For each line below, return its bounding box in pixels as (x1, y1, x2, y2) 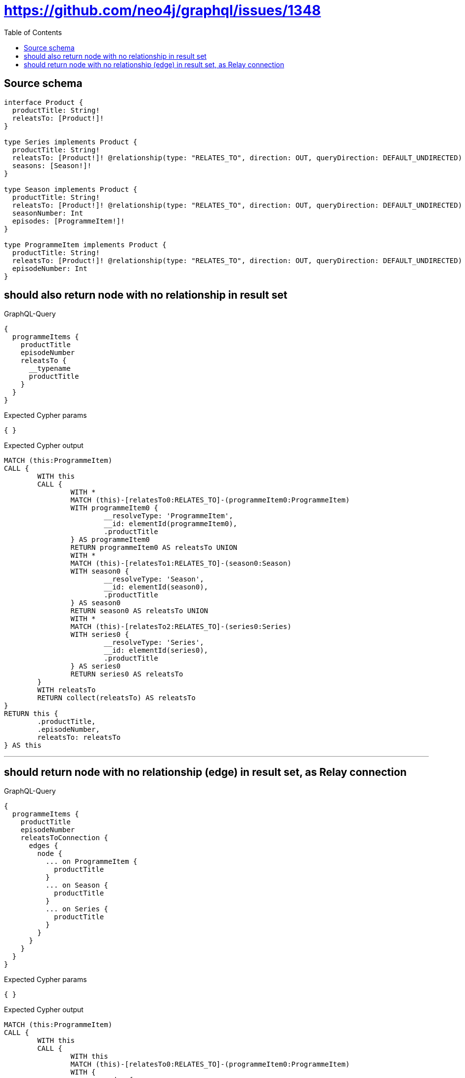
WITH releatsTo (37, 686, 96, 694)
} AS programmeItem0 (70, 536, 150, 544)
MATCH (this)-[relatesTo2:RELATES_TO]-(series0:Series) (70, 623, 292, 631)
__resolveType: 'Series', (104, 638, 204, 647)
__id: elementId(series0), (104, 646, 209, 655)
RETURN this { (4, 710, 58, 718)
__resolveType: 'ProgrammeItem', (104, 512, 233, 520)
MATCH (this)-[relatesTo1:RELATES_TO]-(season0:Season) (70, 559, 292, 568)
